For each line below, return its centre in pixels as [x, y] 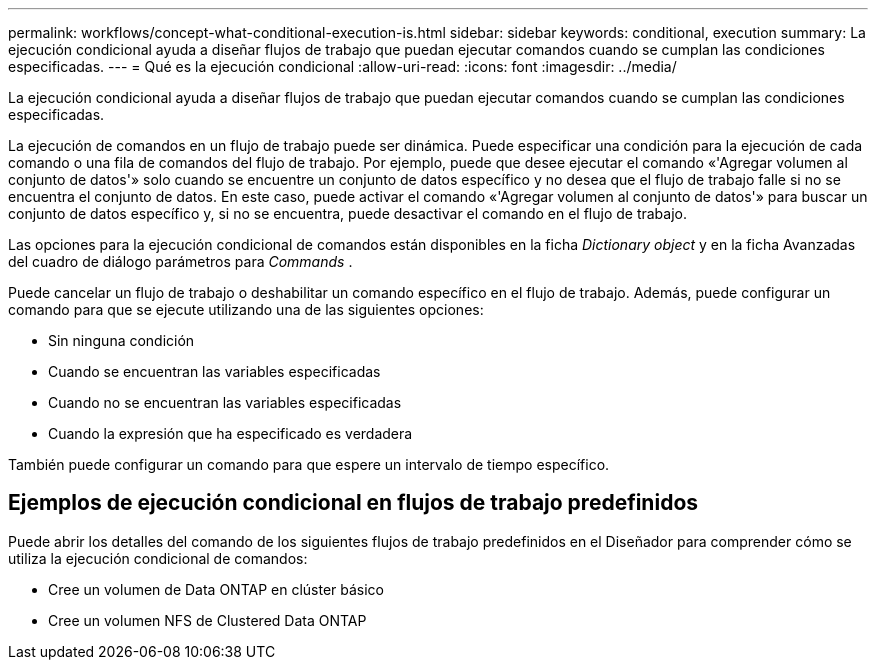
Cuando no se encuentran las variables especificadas [225, 402]
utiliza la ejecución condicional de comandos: [158, 558]
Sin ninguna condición [121, 340]
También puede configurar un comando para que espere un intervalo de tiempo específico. [309, 464]
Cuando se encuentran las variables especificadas [214, 371]
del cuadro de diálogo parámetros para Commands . [180, 261]
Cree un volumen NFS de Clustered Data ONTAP [207, 620]
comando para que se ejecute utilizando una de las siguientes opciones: [246, 309]
